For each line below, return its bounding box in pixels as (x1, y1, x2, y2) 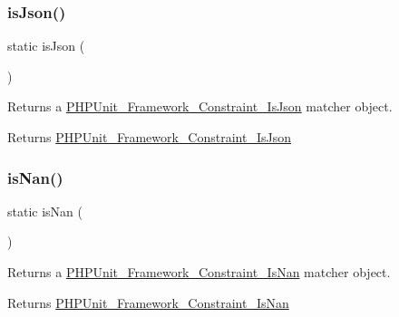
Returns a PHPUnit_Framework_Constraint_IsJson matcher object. (7, 97, 393, 116)
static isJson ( (7, 36, 85, 55)
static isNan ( (7, 201, 83, 220)
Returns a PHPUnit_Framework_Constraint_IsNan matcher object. (7, 263, 391, 281)
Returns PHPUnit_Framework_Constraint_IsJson (7, 128, 291, 146)
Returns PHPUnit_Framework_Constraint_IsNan (7, 293, 289, 312)
